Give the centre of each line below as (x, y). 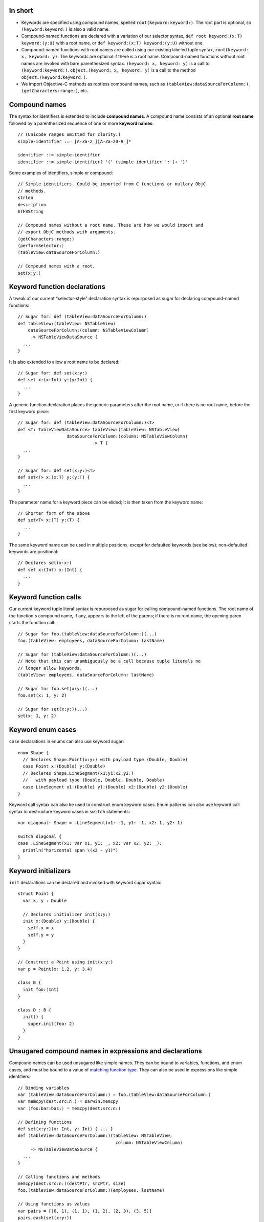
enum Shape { (33, 753)
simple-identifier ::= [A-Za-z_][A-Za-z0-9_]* (75, 141)
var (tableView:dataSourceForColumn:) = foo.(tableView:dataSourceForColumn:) (114, 1095)
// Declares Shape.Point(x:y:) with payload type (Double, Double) (105, 759)
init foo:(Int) (41, 989)
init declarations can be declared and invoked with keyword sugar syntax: (85, 882)
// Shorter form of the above (54, 513)
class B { (29, 983)
